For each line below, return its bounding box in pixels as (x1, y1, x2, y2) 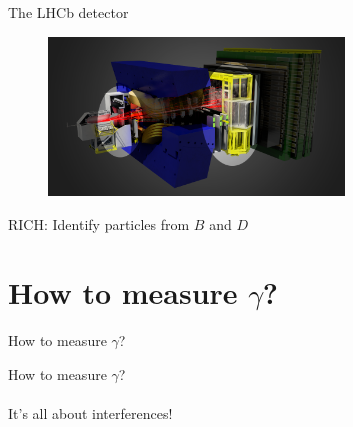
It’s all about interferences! (8, 403, 173, 424)
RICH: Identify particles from (8, 213, 190, 234)
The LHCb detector (8, 2, 129, 22)
